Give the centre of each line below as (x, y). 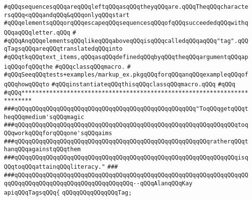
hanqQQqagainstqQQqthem (42, 150)
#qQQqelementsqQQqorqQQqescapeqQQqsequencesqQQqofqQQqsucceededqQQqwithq (126, 23)
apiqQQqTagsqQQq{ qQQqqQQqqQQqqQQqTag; (68, 193)
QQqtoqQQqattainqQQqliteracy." (55, 167)
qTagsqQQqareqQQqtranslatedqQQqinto (63, 49)
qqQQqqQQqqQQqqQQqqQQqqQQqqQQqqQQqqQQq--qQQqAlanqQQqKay (98, 183)
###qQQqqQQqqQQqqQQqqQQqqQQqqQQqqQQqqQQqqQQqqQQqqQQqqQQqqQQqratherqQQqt (126, 141)
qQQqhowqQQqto (27, 84)
